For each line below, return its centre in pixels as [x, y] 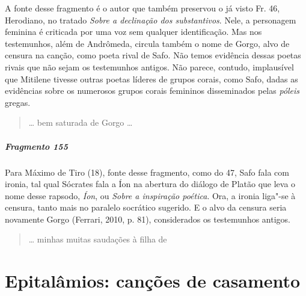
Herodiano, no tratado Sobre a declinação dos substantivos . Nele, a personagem [151, 20]
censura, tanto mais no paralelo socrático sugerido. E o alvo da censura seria [146, 207]
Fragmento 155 [36, 146]
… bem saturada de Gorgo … [81, 122]
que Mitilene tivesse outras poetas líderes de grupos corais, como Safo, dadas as [151, 79]
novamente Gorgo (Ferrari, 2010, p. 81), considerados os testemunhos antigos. [148, 219]
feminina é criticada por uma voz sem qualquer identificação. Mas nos [133, 32]
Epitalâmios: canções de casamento [153, 281]
